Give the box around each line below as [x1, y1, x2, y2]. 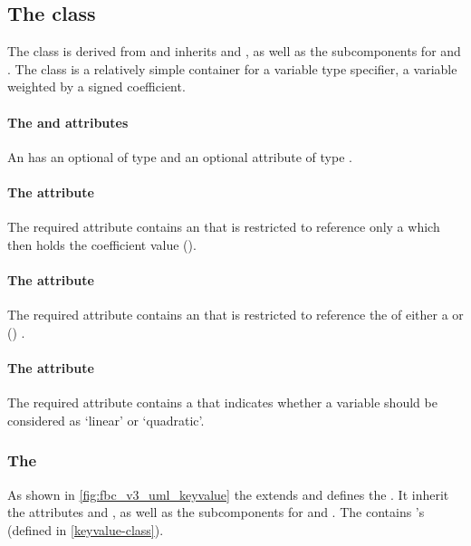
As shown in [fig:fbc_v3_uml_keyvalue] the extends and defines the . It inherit [7, 484, 449, 503]
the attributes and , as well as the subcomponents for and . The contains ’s [7, 503, 425, 522]
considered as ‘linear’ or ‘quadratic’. [7, 410, 205, 429]
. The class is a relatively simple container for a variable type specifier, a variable [7, 59, 457, 78]
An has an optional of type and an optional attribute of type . [7, 147, 352, 166]
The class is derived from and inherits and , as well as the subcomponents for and [7, 42, 461, 61]
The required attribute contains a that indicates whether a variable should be [7, 393, 437, 412]
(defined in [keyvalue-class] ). [7, 520, 164, 539]
